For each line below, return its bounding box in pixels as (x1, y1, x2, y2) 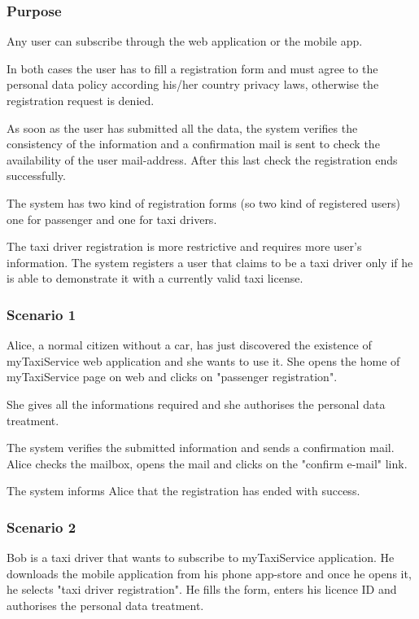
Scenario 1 (7, 304, 76, 324)
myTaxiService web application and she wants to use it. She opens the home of (7, 352, 400, 369)
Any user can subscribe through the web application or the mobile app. (7, 33, 363, 50)
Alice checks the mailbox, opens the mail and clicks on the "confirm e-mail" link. (7, 454, 408, 472)
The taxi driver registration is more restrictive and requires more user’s (7, 238, 362, 255)
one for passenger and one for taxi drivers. (7, 210, 217, 227)
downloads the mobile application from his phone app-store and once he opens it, (7, 564, 412, 582)
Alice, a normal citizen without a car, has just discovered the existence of (7, 336, 372, 353)
